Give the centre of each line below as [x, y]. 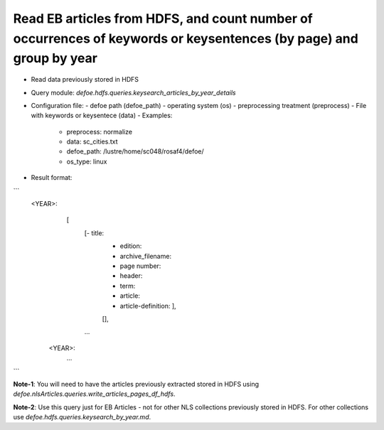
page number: [140, 266]
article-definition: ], [148, 306]
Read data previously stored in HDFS [85, 80]
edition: [131, 246]
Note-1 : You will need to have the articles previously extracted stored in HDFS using [136, 384]
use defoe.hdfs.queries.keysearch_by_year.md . [82, 417]
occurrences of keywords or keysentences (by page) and [186, 38]
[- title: [94, 233]
